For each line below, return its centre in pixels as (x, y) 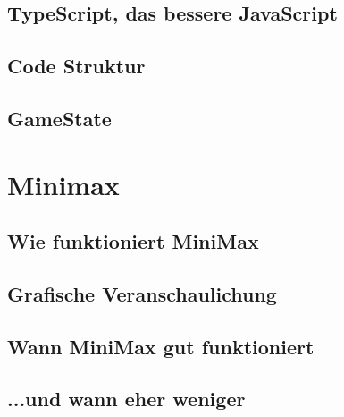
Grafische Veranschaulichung (142, 293)
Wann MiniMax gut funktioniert (161, 346)
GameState (59, 118)
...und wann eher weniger (126, 399)
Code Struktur (76, 66)
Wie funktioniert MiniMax (133, 241)
